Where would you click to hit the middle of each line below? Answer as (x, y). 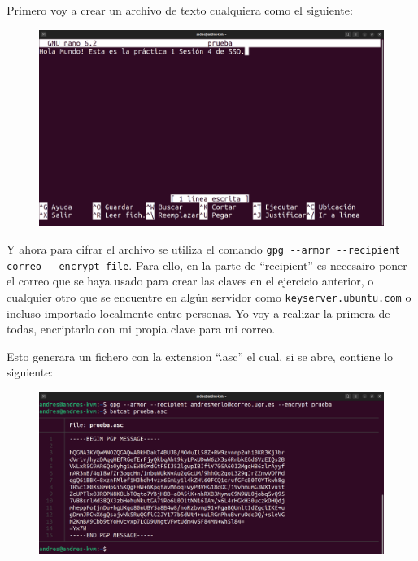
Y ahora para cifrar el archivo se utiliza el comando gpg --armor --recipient (204, 249)
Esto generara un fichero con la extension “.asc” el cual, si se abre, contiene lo (200, 356)
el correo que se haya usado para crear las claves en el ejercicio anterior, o (190, 281)
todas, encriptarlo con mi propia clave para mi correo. (141, 329)
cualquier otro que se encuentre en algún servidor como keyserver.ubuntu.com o (209, 296)
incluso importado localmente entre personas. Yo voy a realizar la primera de (198, 313)
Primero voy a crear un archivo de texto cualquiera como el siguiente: (180, 10)
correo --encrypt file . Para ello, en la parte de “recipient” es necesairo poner (207, 265)
